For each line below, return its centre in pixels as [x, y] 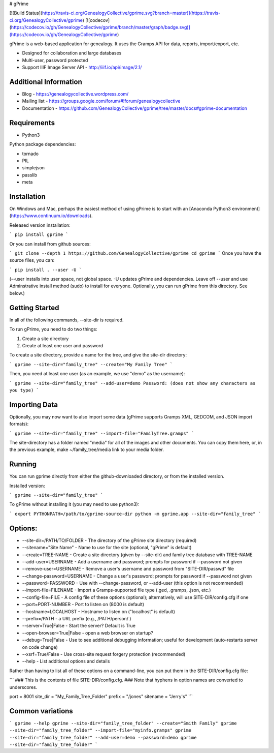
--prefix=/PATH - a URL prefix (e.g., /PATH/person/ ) [77, 619]
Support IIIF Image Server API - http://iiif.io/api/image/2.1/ [82, 67]
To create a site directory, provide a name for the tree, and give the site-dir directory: [98, 355]
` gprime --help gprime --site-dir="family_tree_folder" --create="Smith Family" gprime [123, 723]
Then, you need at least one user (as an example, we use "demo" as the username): [97, 374]
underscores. [23, 687]
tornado [30, 154]
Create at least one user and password [63, 345]
